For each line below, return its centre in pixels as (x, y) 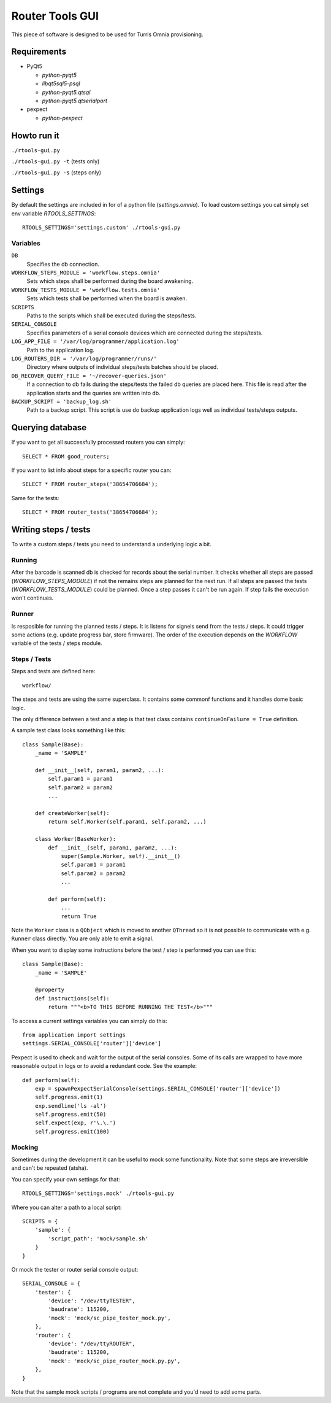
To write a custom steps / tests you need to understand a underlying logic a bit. (111, 544)
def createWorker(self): (72, 813)
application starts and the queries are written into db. (93, 393)
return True (79, 916)
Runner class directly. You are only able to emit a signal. (82, 938)
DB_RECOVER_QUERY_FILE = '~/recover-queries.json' (89, 376)
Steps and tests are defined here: (53, 671)
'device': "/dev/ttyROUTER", (92, 1344)
